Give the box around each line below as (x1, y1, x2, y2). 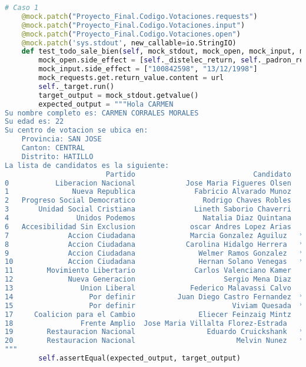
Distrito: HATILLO (21, 152, 94, 161)
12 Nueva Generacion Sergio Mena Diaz (5, 275, 291, 284)
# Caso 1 (5, 4, 39, 12)
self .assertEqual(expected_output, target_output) (38, 354, 241, 362)
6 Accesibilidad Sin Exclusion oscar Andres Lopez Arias (5, 222, 291, 231)
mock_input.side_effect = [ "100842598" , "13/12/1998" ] (38, 65, 258, 74)
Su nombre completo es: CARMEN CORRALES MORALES (5, 108, 199, 117)
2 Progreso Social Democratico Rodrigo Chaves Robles (5, 196, 291, 205)
